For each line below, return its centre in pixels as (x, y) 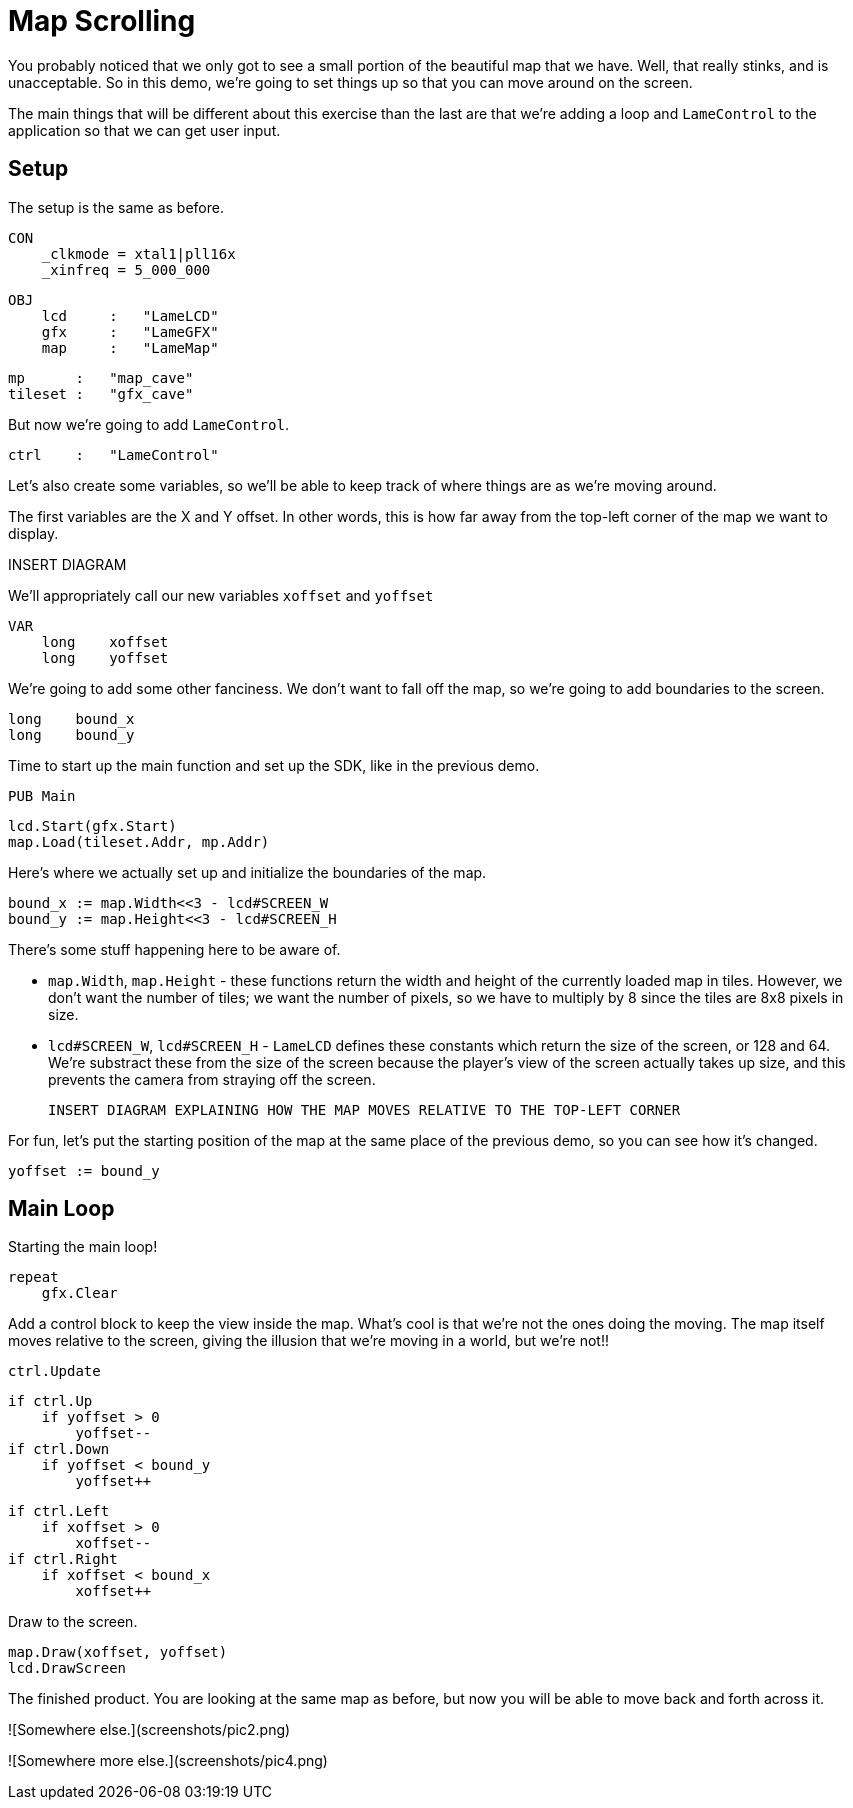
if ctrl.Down (59, 1449)
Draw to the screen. (73, 1622)
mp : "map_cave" (101, 377)
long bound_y (71, 734)
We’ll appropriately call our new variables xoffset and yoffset (221, 595)
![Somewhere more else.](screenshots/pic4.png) (168, 1761)
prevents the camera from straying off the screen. (212, 1079)
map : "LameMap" (130, 347)
